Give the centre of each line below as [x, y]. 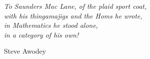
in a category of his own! [41, 34]
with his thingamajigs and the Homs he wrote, [73, 15]
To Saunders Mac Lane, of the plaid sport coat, [75, 6]
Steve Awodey [25, 51]
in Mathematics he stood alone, [51, 25]
